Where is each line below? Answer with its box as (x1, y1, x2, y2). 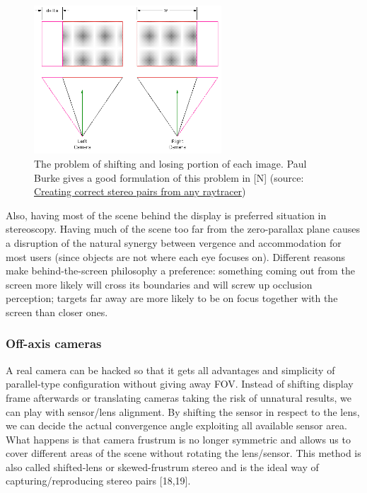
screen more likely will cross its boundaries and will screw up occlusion (6, 277, 313, 291)
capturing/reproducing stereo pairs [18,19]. (6, 473, 191, 488)
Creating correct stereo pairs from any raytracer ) (34, 184, 246, 199)
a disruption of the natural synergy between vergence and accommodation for (6, 235, 342, 250)
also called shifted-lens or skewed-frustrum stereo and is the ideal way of (6, 459, 319, 474)
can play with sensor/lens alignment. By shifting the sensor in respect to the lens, (6, 404, 360, 419)
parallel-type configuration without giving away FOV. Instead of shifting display (6, 376, 354, 391)
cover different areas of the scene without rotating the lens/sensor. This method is (6, 446, 361, 460)
